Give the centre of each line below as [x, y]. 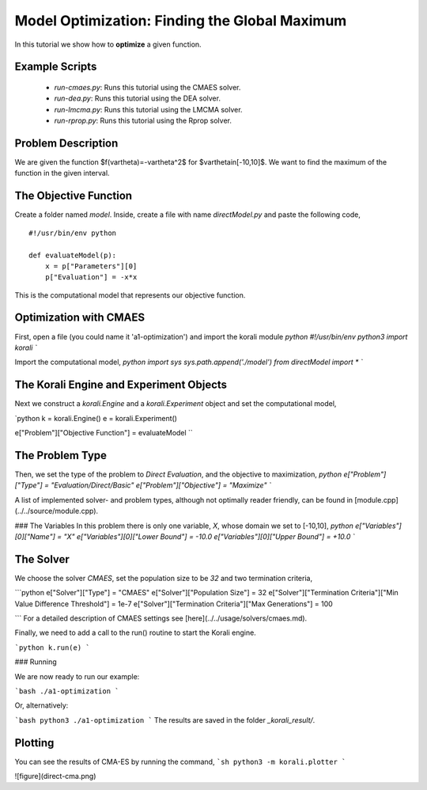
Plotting [34, 743]
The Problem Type [60, 455]
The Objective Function [74, 196]
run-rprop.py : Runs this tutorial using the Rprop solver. [143, 121]
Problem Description [66, 143]
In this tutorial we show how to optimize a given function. [108, 44]
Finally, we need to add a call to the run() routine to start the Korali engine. [135, 632]
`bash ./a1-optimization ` [67, 691]
